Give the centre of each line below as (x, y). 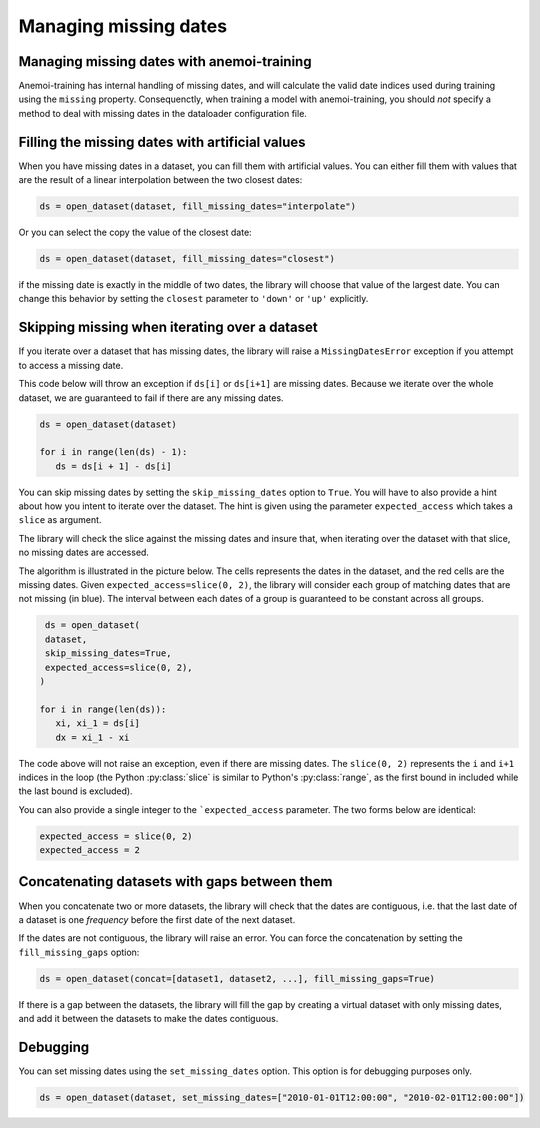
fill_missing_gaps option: (79, 952)
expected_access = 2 (89, 850)
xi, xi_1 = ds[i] (97, 723)
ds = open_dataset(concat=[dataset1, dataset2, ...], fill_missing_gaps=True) (237, 978)
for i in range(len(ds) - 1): (113, 452)
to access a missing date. (71, 365)
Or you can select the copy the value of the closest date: (135, 232)
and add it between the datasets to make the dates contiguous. (148, 1019)
